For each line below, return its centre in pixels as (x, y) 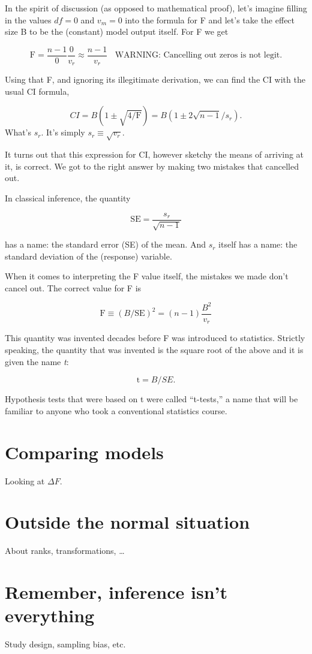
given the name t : (37, 361)
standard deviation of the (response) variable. (88, 256)
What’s (18, 132)
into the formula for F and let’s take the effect (210, 19)
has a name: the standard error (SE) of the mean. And (105, 244)
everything (50, 615)
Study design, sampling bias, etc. (65, 644)
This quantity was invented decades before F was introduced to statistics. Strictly (155, 338)
